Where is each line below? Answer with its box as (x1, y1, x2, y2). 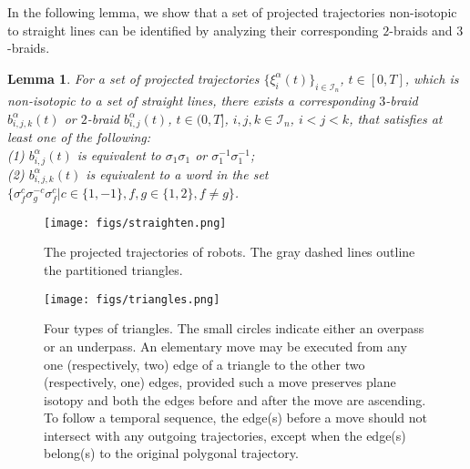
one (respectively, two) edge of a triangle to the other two (44, 354, 365, 373)
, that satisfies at (349, 108, 443, 127)
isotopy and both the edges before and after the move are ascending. (44, 390, 426, 409)
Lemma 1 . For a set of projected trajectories (7, 68, 260, 87)
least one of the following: (7, 127, 151, 147)
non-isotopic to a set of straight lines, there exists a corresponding (7, 90, 375, 109)
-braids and (389, 20, 453, 39)
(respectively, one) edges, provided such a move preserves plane (44, 372, 396, 392)
